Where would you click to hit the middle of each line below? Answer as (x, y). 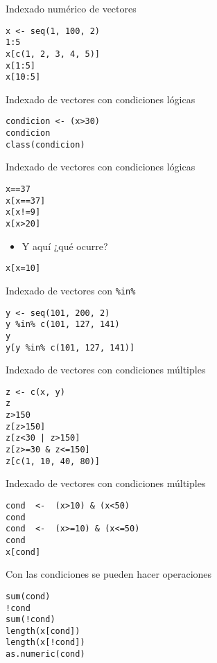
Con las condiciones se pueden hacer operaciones (109, 574)
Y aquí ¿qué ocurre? (65, 246)
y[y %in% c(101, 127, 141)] (70, 347)
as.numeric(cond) (45, 654)
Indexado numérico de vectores (71, 8)
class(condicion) (45, 144)
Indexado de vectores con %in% (71, 290)
